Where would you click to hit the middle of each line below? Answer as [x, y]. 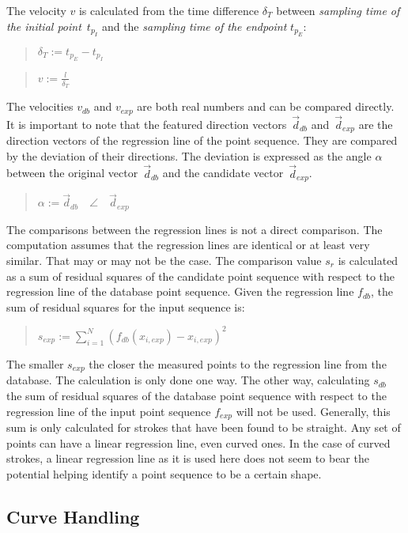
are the [376, 124]
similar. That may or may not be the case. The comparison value [164, 260]
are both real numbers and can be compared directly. [266, 106]
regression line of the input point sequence [109, 411]
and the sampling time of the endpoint [194, 26]
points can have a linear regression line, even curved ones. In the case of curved [198, 442]
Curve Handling [73, 516]
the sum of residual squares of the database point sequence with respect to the [196, 395]
